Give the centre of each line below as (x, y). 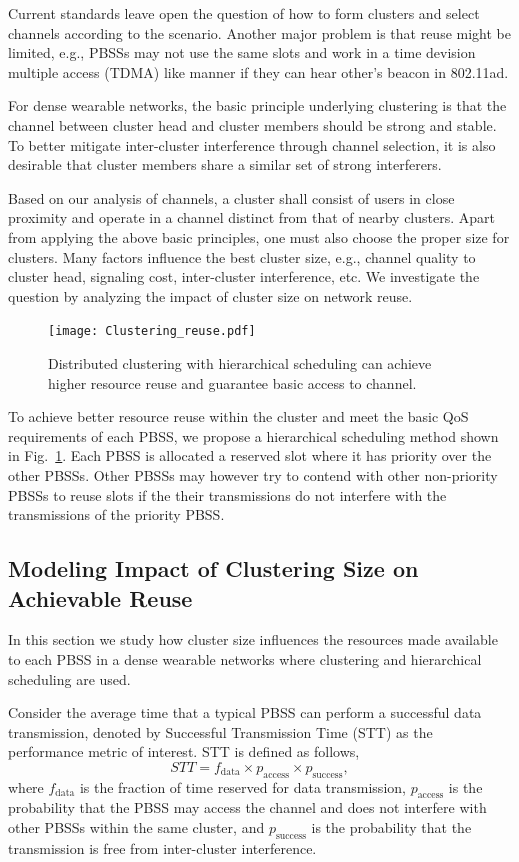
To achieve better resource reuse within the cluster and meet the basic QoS (238, 416)
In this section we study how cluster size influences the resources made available (253, 639)
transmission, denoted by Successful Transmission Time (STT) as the (220, 731)
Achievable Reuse (100, 597)
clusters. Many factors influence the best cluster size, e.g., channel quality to (242, 256)
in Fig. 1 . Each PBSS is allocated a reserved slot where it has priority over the (250, 455)
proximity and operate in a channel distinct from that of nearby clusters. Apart (252, 217)
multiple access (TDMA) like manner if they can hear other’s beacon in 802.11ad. (258, 71)
